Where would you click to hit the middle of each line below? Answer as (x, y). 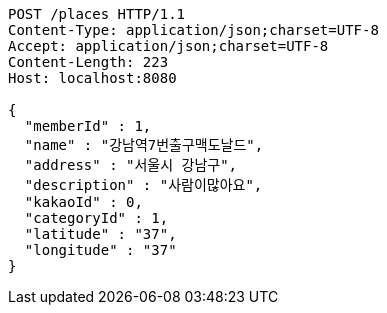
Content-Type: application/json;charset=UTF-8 (193, 30)
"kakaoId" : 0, (83, 202)
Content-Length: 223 (88, 62)
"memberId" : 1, (88, 126)
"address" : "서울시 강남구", (130, 165)
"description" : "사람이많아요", (143, 185)
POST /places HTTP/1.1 (97, 14)
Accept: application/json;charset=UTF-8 (168, 46)
